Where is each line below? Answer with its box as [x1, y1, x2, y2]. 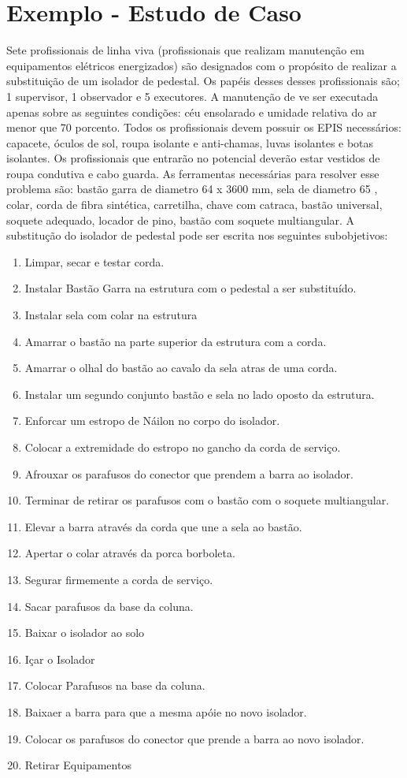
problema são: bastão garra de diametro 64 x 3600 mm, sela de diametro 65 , [6, 181, 378, 197]
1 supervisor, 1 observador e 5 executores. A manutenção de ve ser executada [6, 87, 379, 104]
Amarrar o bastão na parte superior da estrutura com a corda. [24, 333, 327, 349]
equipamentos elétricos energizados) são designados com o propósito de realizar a [6, 57, 397, 73]
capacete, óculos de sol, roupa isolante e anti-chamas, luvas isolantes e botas [6, 134, 374, 151]
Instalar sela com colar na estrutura [24, 307, 198, 323]
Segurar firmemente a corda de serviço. [24, 571, 213, 587]
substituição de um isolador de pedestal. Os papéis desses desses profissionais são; [6, 73, 400, 89]
